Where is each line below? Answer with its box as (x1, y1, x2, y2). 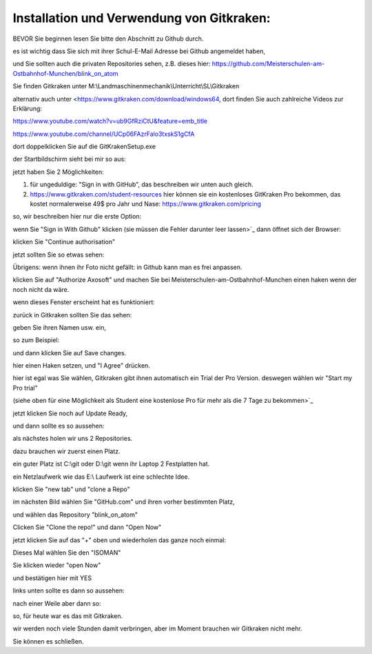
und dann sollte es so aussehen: (12, 422, 105, 430)
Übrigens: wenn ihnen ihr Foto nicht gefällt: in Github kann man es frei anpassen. (12, 263, 242, 271)
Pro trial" (12, 384, 38, 392)
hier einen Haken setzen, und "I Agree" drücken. (12, 361, 151, 370)
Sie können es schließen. (12, 637, 84, 645)
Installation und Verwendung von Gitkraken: (12, 10, 271, 26)
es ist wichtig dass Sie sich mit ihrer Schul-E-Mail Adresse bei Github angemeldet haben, (12, 47, 265, 55)
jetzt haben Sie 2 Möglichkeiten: (12, 168, 104, 176)
